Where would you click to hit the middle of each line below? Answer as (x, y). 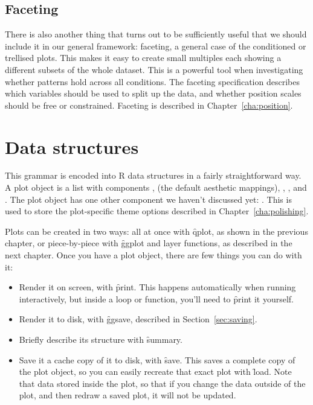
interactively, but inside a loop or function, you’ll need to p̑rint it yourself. (156, 298)
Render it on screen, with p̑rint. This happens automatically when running (157, 287)
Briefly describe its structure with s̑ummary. (101, 340)
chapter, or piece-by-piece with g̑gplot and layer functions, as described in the (149, 243)
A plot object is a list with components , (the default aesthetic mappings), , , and (156, 187)
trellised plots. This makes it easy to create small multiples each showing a (143, 58)
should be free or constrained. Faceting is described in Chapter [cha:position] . (149, 105)
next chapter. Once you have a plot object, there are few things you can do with (153, 255)
